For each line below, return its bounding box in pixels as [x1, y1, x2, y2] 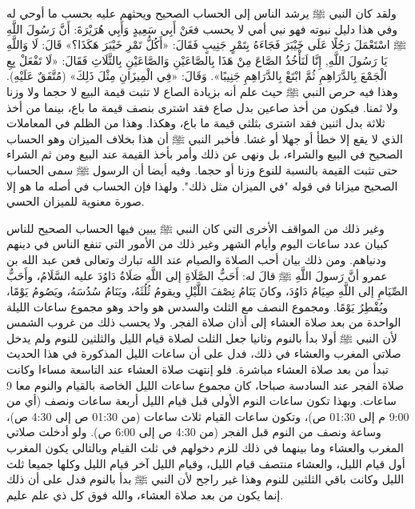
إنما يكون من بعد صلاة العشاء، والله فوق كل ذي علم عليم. [6, 486, 284, 503]
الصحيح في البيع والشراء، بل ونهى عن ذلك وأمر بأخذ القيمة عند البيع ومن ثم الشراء [6, 146, 403, 162]
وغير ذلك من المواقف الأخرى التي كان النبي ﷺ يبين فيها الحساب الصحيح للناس [6, 219, 385, 236]
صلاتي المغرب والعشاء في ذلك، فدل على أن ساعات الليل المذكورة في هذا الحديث [6, 345, 401, 362]
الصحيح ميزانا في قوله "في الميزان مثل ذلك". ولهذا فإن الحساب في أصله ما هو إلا [6, 177, 398, 194]
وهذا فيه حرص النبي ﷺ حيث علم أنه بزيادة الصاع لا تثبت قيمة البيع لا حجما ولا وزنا [6, 82, 398, 99]
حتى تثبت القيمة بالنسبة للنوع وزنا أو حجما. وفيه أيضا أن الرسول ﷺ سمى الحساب [6, 161, 398, 178]
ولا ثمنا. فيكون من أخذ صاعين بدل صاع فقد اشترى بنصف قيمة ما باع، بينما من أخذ [6, 98, 398, 115]
